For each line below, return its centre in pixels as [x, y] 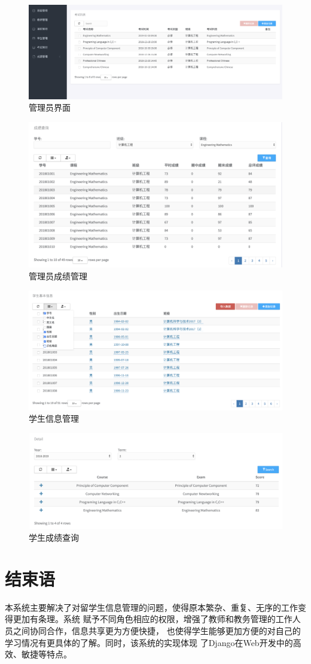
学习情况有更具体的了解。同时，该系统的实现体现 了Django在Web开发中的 [149, 642]
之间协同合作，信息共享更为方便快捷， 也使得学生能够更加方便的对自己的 [157, 630]
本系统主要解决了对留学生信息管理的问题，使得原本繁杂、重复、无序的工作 [151, 607]
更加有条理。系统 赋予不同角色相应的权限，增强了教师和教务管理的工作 [153, 619]
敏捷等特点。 [46, 654]
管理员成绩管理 [58, 276]
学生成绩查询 [54, 537]
